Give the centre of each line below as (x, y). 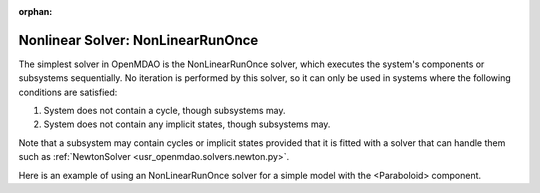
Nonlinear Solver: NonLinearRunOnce (138, 40)
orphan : (35, 11)
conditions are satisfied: (68, 92)
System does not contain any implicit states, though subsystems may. (187, 124)
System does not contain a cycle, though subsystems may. (164, 111)
